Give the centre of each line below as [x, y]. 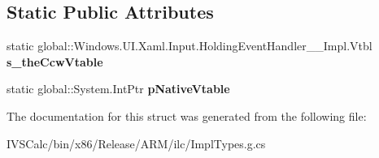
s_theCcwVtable [55, 61]
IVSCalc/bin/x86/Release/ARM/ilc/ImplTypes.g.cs [136, 143]
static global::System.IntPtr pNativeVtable [118, 89]
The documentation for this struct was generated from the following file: [187, 115]
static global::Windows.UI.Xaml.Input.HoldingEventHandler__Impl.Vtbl [189, 46]
